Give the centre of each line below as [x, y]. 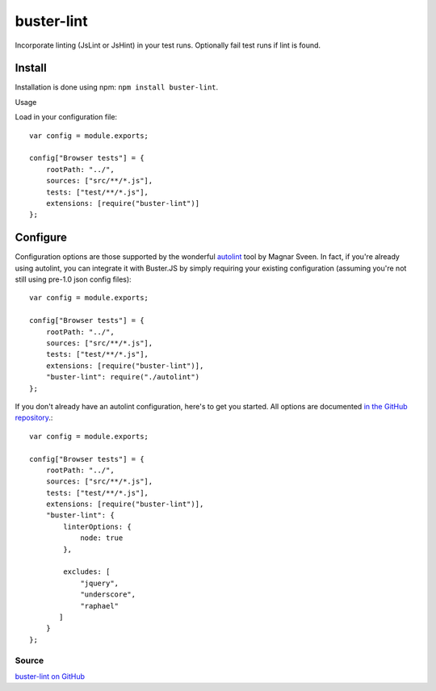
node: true [102, 538]
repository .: [34, 418]
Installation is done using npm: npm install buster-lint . [117, 87]
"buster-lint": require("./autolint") [123, 377]
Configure [41, 238]
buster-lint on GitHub [50, 676]
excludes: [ [87, 572]
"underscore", [108, 595]
